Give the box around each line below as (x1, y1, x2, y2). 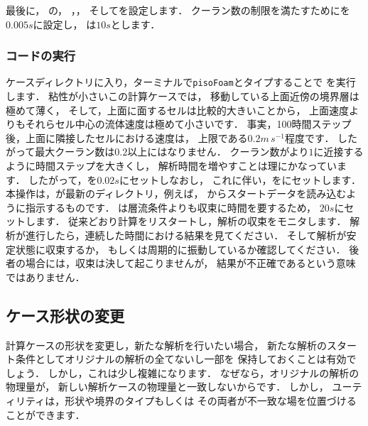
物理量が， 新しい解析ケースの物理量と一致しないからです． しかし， (6, 379, 329, 394)
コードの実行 (6, 47, 76, 65)
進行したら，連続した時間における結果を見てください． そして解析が (25, 228, 347, 242)
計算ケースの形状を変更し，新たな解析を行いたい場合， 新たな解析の (6, 337, 327, 352)
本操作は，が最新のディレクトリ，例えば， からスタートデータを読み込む (6, 186, 347, 201)
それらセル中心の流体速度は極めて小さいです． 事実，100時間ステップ (25, 116, 352, 131)
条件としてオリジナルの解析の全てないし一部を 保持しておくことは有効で (15, 351, 357, 366)
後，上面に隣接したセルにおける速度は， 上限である (6, 130, 248, 145)
